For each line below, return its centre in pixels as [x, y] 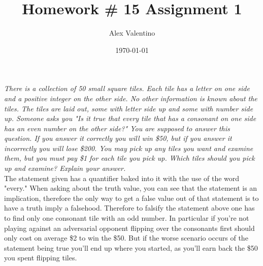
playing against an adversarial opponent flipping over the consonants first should [129, 228]
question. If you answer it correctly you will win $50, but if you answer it [118, 138]
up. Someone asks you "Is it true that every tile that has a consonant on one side [130, 118]
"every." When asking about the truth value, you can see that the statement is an [131, 188]
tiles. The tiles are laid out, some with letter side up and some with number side [129, 108]
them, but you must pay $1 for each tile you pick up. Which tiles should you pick [129, 158]
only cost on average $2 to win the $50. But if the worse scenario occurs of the [126, 238]
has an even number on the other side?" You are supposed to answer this [117, 128]
